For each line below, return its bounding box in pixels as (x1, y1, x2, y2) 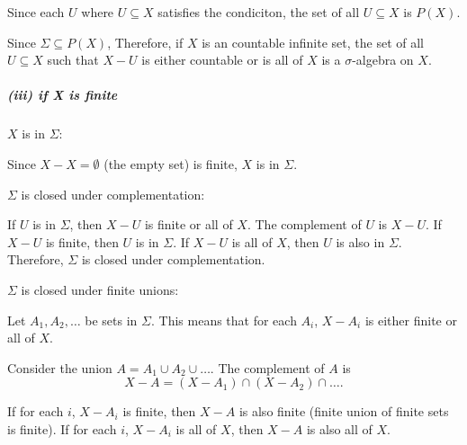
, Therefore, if (107, 32, 184, 51)
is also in (336, 232, 385, 251)
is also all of (306, 419, 373, 438)
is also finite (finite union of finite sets (238, 402, 449, 421)
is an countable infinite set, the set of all (202, 32, 424, 51)
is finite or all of (144, 215, 233, 234)
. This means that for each (150, 310, 297, 329)
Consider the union (7, 358, 112, 377)
